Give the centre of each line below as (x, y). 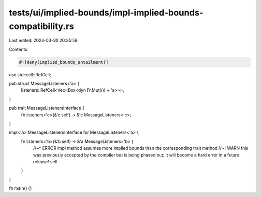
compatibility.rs (42, 26)
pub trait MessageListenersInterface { (47, 108)
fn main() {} (21, 188)
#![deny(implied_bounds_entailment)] (64, 62)
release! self (45, 162)
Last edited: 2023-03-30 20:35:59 (43, 41)
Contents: (19, 49)
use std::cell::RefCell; (30, 74)
